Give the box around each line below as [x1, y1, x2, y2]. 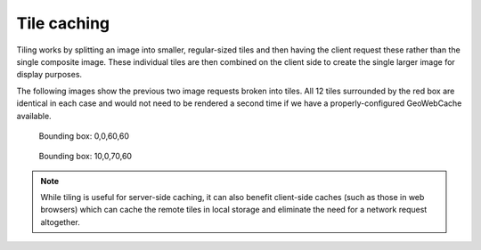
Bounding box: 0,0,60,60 [38, 130, 129, 141]
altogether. [40, 216, 80, 227]
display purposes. [16, 69, 83, 80]
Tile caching [16, 13, 110, 33]
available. [16, 110, 53, 121]
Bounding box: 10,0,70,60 [38, 151, 133, 162]
